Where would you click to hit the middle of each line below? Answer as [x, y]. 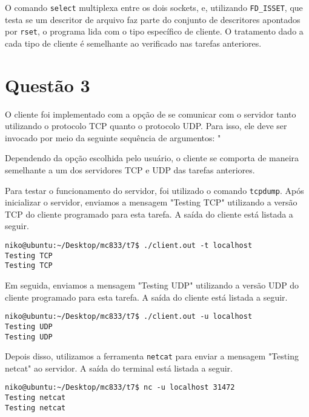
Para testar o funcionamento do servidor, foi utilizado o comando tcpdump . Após [154, 190]
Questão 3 [48, 85]
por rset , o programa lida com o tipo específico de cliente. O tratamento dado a [154, 31]
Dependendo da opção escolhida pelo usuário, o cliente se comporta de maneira [152, 158]
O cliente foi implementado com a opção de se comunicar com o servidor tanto [151, 114]
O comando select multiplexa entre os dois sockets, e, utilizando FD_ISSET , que [154, 7]
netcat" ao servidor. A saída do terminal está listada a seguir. [119, 368]
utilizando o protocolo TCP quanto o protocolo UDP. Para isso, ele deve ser [146, 126]
